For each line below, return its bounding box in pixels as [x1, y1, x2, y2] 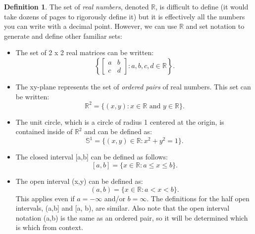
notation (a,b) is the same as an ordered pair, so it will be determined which [15, 212, 248, 223]
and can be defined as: [84, 126, 152, 137]
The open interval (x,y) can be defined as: [15, 175, 143, 186]
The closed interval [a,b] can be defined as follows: [15, 152, 168, 162]
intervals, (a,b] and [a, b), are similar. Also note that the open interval [15, 203, 230, 213]
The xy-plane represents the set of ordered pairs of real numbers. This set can [15, 81, 251, 91]
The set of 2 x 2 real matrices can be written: [15, 47, 154, 58]
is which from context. [15, 222, 84, 233]
